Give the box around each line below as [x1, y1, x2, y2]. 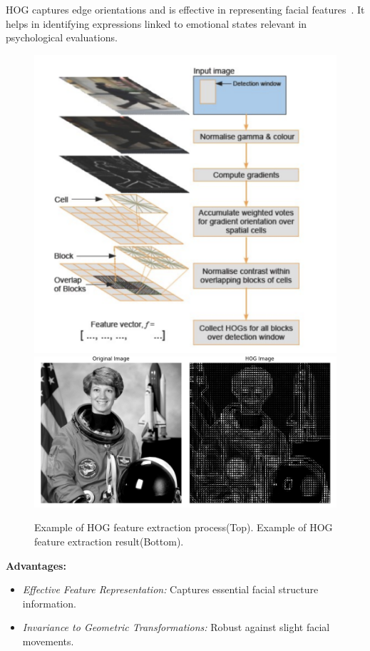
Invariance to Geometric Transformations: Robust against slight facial [22, 620, 330, 635]
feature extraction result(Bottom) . [34, 534, 184, 549]
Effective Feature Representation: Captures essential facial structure [22, 582, 319, 597]
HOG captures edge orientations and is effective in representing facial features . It [6, 2, 365, 16]
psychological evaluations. [6, 30, 118, 45]
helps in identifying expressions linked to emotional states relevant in [6, 16, 307, 31]
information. [22, 595, 76, 610]
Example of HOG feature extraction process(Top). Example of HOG [34, 520, 333, 535]
